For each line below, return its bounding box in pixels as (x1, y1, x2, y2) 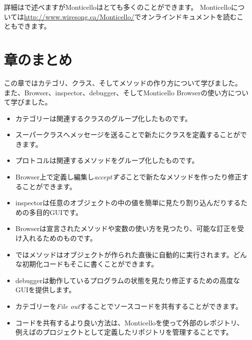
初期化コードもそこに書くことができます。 (22, 259, 158, 269)
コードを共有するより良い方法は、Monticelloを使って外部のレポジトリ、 (15, 317, 244, 327)
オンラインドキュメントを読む (141, 11, 237, 21)
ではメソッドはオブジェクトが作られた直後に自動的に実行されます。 (15, 249, 233, 259)
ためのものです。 (42, 233, 97, 243)
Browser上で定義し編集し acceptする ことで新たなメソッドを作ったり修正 (15, 172, 242, 182)
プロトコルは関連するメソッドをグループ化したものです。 (15, 155, 199, 165)
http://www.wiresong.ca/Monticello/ (24, 11, 135, 21)
